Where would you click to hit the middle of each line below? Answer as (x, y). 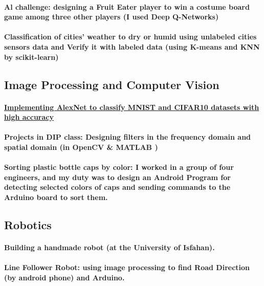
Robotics (28, 224)
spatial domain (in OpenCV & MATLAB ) (81, 147)
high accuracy (29, 117)
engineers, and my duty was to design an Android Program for (117, 177)
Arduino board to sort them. (56, 197)
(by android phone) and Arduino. (64, 277)
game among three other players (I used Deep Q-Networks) (112, 17)
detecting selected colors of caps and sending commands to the (117, 187)
